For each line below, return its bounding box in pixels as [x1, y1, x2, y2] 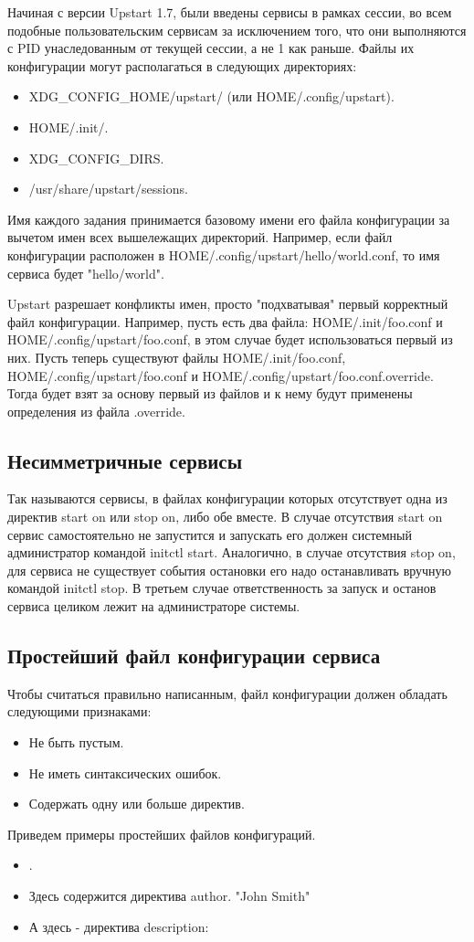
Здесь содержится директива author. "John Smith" [28, 886, 311, 905]
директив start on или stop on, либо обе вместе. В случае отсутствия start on [7, 507, 443, 526]
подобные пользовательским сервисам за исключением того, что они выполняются [7, 20, 467, 39]
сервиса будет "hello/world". [7, 263, 164, 282]
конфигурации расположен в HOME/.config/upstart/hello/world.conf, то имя [7, 245, 440, 264]
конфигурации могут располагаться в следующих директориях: [7, 56, 357, 75]
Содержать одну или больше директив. [28, 794, 245, 813]
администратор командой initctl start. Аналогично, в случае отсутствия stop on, [7, 543, 456, 562]
